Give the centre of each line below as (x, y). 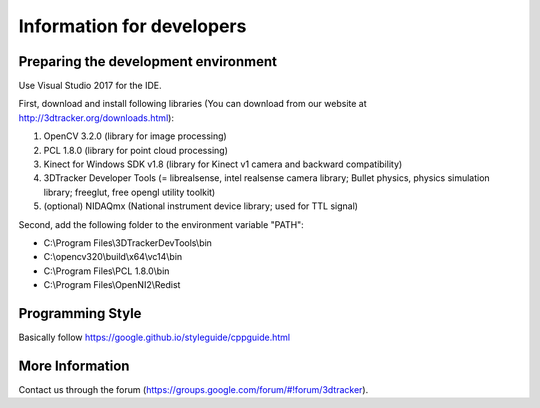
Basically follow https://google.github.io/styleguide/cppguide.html (154, 337)
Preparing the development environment (147, 61)
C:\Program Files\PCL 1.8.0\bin (106, 271)
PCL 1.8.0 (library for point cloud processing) (136, 150)
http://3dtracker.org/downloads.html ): (96, 117)
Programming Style (80, 313)
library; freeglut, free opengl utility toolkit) (129, 192)
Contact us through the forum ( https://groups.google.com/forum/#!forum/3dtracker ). (193, 389)
